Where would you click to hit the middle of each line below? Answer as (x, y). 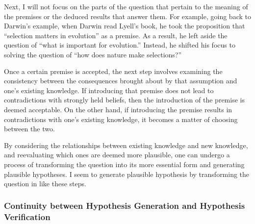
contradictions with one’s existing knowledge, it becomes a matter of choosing (121, 119)
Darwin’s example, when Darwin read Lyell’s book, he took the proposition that (125, 26)
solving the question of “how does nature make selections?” (93, 54)
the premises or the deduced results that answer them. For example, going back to (127, 16)
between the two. (29, 129)
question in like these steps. (45, 184)
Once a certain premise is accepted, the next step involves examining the (113, 71)
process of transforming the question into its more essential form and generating (124, 164)
